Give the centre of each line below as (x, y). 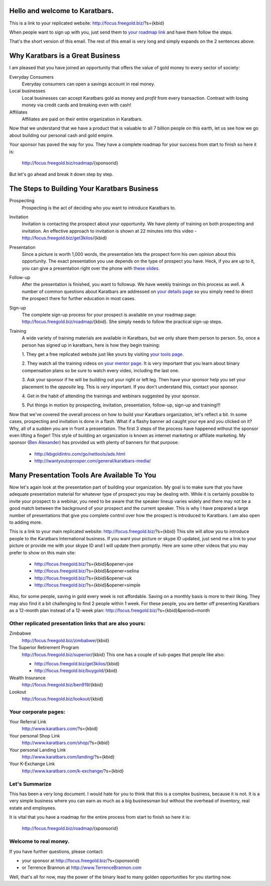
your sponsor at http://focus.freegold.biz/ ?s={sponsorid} (81, 861)
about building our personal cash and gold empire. (61, 135)
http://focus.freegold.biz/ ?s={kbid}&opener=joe (84, 564)
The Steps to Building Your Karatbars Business (84, 189)
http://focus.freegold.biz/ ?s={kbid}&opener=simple (87, 585)
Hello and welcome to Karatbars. (61, 11)
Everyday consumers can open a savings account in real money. (89, 84)
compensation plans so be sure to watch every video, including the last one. (101, 370)
